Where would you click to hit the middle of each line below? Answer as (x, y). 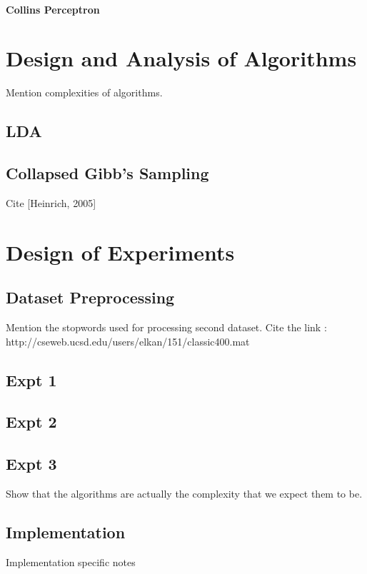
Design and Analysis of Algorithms (181, 58)
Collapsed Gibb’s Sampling (107, 173)
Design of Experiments (120, 252)
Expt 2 (31, 422)
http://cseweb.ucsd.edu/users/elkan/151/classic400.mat (128, 341)
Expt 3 (31, 464)
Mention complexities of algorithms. (84, 92)
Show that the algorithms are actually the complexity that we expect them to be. (184, 494)
